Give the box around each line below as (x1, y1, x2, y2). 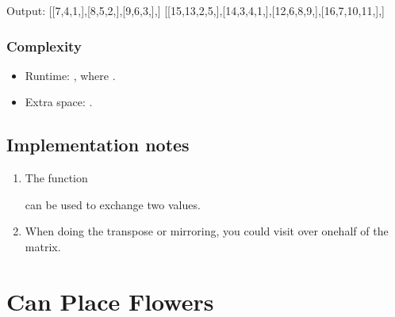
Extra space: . (25, 94, 93, 110)
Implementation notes (6, 132, 190, 157)
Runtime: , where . (25, 67, 116, 83)
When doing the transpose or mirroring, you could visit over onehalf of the (25, 223, 389, 239)
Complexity (6, 36, 82, 55)
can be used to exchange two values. (25, 196, 201, 212)
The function (25, 170, 88, 186)
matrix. (25, 238, 61, 254)
